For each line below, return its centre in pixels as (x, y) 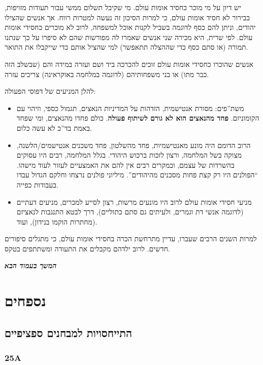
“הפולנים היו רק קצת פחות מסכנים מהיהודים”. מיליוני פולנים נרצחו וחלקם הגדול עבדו (137, 175)
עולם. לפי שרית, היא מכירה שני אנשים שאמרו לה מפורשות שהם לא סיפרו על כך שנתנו (129, 37)
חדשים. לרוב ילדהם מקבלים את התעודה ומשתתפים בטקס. (87, 248)
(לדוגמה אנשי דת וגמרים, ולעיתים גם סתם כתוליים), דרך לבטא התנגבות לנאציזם (130, 212)
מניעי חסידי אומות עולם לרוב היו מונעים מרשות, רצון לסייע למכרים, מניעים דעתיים (134, 202)
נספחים (25, 300)
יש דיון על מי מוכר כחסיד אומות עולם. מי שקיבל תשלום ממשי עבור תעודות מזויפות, (123, 7)
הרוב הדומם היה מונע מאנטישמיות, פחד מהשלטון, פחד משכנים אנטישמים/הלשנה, (134, 145)
